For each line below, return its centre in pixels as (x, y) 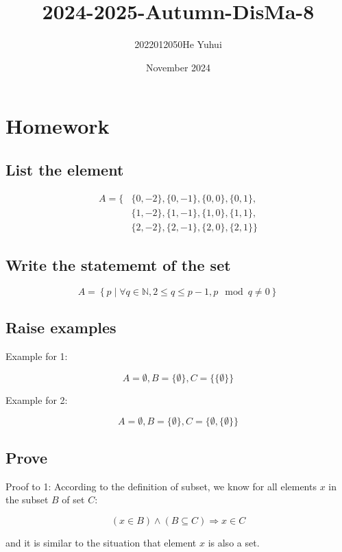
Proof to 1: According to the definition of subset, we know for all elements (161, 486)
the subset (27, 500)
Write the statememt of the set (118, 265)
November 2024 (178, 67)
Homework (58, 126)
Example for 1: (37, 356)
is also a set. (234, 542)
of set (73, 500)
